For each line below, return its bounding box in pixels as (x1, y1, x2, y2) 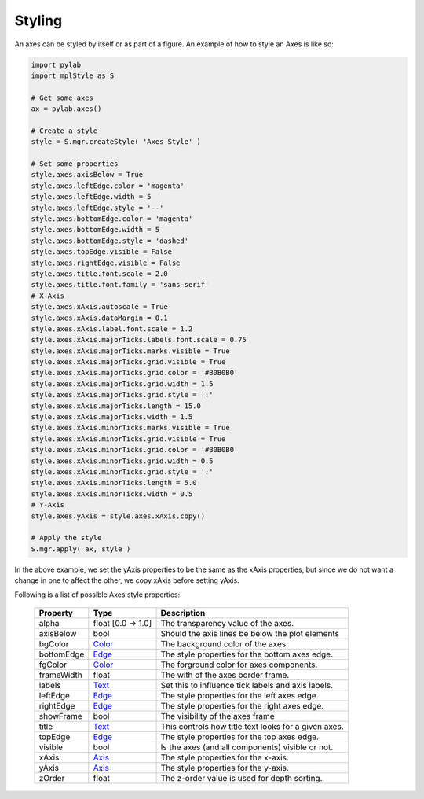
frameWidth (38, 669, 82, 680)
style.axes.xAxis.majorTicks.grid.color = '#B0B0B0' (31, 368, 239, 377)
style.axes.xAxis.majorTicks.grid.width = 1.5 (31, 379, 214, 388)
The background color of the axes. (160, 638, 289, 649)
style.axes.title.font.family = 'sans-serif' (31, 280, 210, 289)
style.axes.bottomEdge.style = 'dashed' (31, 236, 188, 245)
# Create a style (31, 126, 98, 135)
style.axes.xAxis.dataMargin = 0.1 (31, 313, 168, 322)
